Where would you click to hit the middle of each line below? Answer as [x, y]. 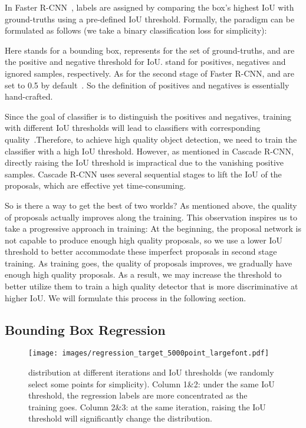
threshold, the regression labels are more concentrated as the [138, 395]
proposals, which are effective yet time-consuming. [96, 185]
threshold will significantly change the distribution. [120, 418]
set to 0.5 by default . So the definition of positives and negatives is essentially [147, 85]
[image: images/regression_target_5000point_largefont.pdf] [149, 353]
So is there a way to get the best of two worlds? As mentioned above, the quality [151, 205]
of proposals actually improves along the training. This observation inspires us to [151, 217]
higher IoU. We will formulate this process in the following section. [126, 297]
